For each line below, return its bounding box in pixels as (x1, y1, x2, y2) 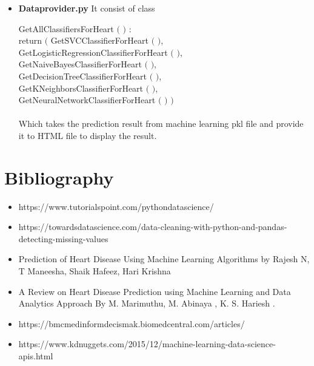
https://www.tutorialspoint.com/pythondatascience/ (18, 200, 214, 212)
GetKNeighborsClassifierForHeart (18, 81, 144, 94)
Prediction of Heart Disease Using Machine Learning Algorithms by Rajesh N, (18, 252, 310, 265)
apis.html (18, 350, 53, 362)
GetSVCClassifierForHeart (50, 34, 149, 47)
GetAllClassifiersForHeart (18, 22, 114, 35)
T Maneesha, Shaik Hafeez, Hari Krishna (18, 265, 171, 277)
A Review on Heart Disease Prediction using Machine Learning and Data (18, 285, 291, 297)
